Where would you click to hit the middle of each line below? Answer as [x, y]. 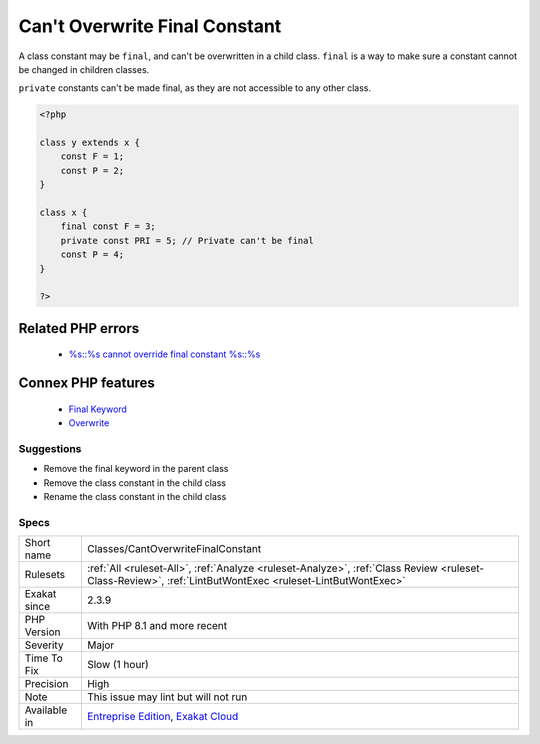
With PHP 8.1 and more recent [157, 626]
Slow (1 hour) [117, 665]
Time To [44, 658]
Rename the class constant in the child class [135, 497]
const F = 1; [92, 156]
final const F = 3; [108, 226]
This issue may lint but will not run [167, 697]
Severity [44, 645]
